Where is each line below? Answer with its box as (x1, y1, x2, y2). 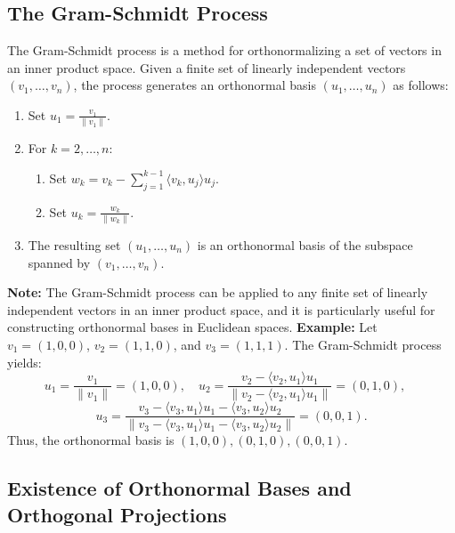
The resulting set (28, 236, 121, 254)
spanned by (28, 253, 91, 271)
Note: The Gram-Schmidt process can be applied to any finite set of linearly (7, 283, 428, 302)
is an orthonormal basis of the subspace (197, 236, 413, 254)
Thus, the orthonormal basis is (7, 431, 175, 449)
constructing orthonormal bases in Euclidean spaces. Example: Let (7, 318, 378, 336)
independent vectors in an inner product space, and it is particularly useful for (7, 300, 435, 319)
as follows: (393, 76, 449, 94)
